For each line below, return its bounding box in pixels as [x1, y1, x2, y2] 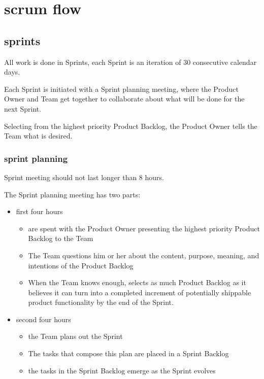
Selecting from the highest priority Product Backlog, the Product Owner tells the [4, 120, 257, 131]
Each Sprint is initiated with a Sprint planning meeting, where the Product [4, 83, 239, 94]
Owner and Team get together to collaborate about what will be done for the [4, 93, 245, 104]
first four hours [16, 206, 63, 217]
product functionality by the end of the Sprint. [28, 297, 174, 307]
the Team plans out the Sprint [28, 331, 123, 341]
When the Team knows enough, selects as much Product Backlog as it [28, 277, 246, 288]
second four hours [16, 314, 71, 324]
